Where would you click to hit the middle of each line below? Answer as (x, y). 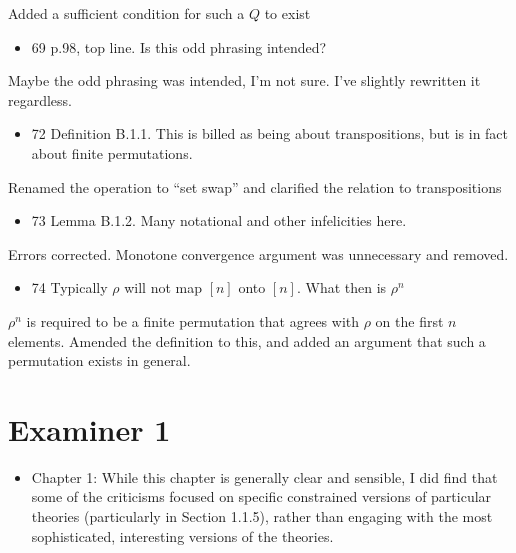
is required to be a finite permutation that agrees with (193, 320)
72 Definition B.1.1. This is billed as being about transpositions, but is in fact (270, 133)
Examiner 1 (89, 428)
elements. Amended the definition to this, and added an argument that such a (247, 340)
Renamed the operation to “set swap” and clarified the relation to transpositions (255, 186)
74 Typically (69, 287)
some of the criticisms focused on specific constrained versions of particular (261, 496)
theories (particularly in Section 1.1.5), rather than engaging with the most (262, 516)
